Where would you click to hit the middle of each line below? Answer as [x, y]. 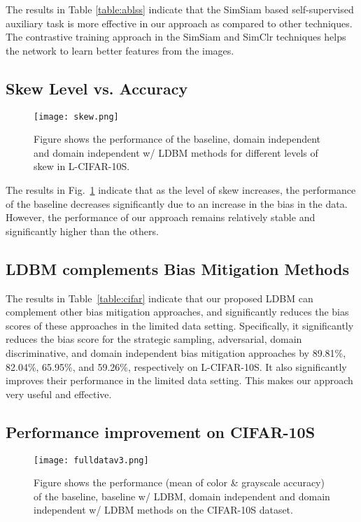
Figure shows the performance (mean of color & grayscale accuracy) [179, 482]
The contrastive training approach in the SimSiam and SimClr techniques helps [176, 37]
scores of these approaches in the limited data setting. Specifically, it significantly [180, 325]
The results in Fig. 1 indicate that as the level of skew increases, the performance [181, 190]
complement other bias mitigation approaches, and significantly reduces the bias [177, 312]
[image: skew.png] [76, 117]
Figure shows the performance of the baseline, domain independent [177, 139]
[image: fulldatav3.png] [91, 460]
